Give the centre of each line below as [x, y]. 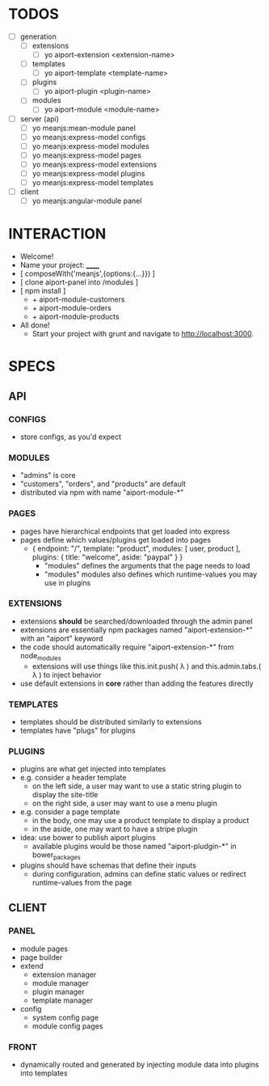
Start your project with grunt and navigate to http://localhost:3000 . [143, 334]
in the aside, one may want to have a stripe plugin [115, 829]
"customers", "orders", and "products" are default [103, 484]
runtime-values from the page [82, 883]
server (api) [39, 119]
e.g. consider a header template [73, 778]
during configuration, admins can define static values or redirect [139, 874]
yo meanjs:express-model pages [86, 155]
